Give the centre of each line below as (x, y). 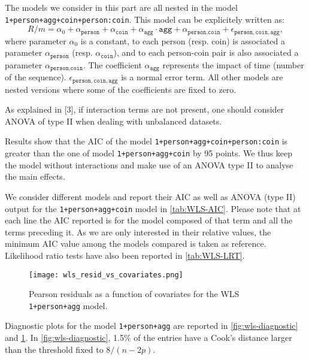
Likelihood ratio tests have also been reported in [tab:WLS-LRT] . (125, 255)
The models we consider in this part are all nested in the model (121, 7)
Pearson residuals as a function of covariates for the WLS (134, 294)
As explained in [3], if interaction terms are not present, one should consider (145, 109)
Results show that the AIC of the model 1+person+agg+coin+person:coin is (146, 141)
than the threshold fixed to (54, 349)
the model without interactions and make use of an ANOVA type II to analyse (149, 164)
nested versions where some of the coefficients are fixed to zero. (121, 89)
